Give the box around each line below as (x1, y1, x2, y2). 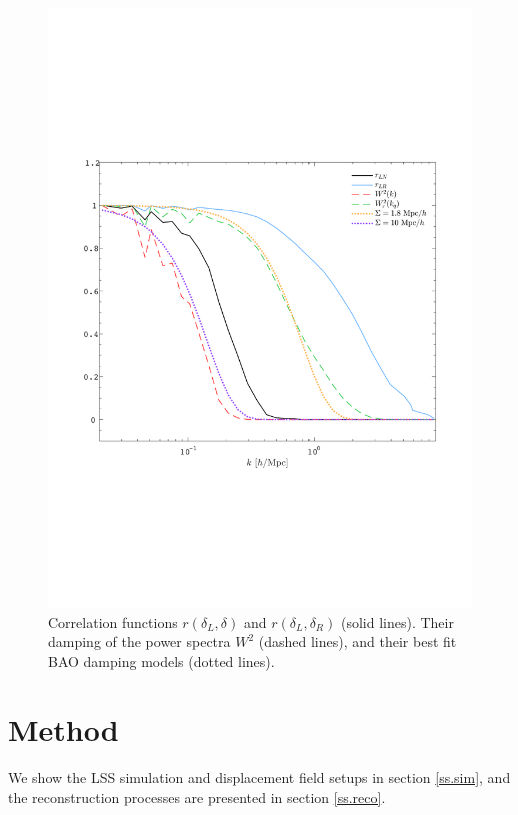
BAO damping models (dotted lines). (48, 650, 275, 671)
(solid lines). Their (340, 611, 454, 632)
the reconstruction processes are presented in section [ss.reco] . (8, 787, 386, 808)
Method (8, 709, 119, 750)
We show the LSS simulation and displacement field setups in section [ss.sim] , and (8, 767, 511, 788)
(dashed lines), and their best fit (258, 631, 457, 652)
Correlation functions (48, 611, 178, 632)
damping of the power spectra (48, 631, 231, 652)
